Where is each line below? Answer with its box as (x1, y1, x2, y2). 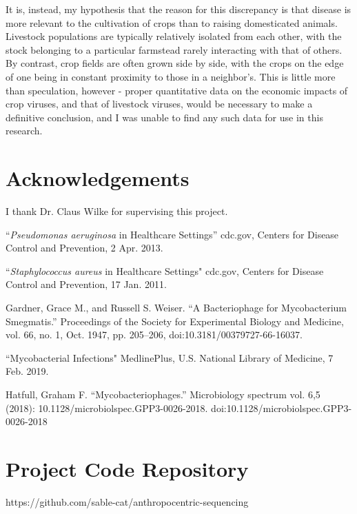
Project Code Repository (6, 454, 249, 482)
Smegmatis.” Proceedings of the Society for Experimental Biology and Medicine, (6, 313, 344, 328)
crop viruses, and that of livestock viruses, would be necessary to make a (6, 96, 313, 111)
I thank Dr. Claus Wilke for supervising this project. (6, 204, 228, 218)
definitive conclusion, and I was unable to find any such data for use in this (6, 110, 323, 124)
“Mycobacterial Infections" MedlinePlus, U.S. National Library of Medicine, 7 (6, 350, 334, 364)
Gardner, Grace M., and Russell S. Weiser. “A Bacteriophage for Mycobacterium (6, 300, 347, 315)
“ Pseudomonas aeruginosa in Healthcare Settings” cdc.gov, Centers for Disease (6, 227, 339, 241)
